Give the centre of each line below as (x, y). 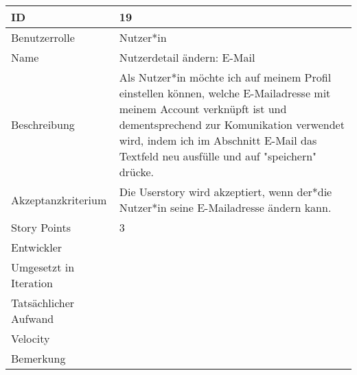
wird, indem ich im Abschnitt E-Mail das (218, 140)
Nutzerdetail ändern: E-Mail (187, 57)
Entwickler (37, 247)
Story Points (41, 227)
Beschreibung (43, 124)
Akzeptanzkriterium (59, 199)
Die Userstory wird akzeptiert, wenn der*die (226, 192)
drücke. (136, 172)
